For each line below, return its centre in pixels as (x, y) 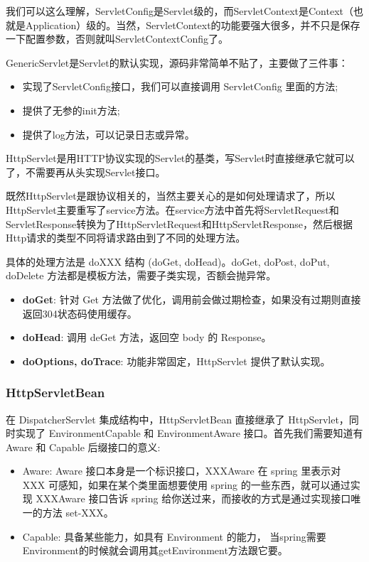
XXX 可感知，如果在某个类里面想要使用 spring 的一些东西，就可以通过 (186, 484)
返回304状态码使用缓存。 (80, 313)
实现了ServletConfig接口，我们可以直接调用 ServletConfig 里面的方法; (180, 86)
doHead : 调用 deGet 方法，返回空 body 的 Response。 (147, 337)
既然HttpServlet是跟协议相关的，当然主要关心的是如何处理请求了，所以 (171, 196)
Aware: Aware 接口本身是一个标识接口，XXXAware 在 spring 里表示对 (182, 471)
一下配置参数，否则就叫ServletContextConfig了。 (117, 39)
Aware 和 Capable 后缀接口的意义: (83, 447)
